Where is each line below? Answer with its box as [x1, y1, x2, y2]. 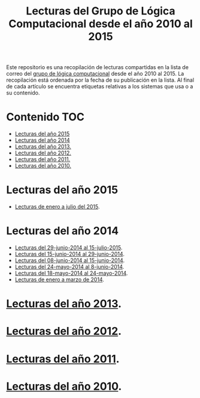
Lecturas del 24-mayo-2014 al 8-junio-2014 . [14, 263, 125, 270]
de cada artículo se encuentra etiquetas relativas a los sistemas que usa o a [6, 83, 193, 90]
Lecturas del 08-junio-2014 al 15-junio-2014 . [14, 257, 125, 264]
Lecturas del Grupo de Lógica [26, 4, 175, 18]
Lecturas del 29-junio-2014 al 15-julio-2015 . [14, 244, 123, 251]
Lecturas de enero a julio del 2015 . [14, 203, 100, 210]
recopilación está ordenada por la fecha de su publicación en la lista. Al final [6, 76, 195, 84]
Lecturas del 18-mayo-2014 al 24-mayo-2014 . [14, 269, 128, 277]
